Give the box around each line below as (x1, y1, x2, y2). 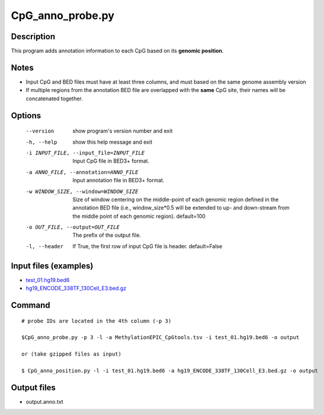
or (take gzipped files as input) (21, 351, 121, 357)
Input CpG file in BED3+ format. (72, 157, 150, 164)
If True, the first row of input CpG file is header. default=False (72, 242, 223, 249)
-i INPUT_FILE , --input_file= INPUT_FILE (25, 149, 145, 156)
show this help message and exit (72, 138, 152, 145)
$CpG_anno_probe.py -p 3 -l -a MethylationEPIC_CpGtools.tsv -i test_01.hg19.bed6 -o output (21, 334, 300, 341)
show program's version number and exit (72, 128, 173, 135)
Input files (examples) (11, 261, 94, 271)
